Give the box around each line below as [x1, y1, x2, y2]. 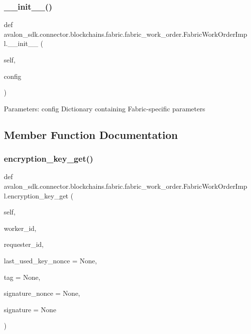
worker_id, [4, 223, 36, 233]
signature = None [4, 304, 56, 314]
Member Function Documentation [4, 127, 178, 142]
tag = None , [4, 272, 41, 282]
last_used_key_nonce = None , [4, 255, 97, 265]
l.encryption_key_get [4, 190, 69, 200]
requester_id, [4, 239, 44, 249]
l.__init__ [4, 38, 38, 48]
